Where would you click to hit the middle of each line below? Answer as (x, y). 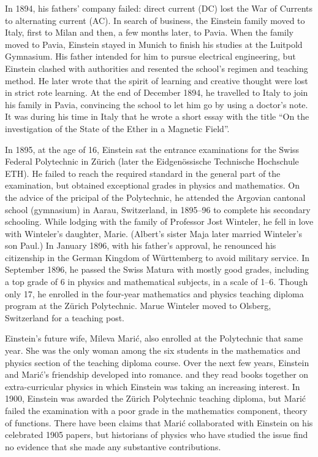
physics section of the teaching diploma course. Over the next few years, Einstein (157, 362)
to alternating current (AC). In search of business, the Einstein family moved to (155, 20)
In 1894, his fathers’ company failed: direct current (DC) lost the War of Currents (159, 8)
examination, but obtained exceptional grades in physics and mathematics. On (153, 185)
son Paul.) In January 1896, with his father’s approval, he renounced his (141, 245)
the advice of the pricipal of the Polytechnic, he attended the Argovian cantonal (155, 197)
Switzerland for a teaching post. (65, 317)
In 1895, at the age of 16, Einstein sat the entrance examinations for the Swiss (152, 149)
